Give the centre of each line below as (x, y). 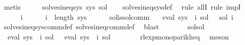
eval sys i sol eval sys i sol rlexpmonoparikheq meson (118, 36)
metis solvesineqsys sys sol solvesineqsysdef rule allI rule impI (122, 7)
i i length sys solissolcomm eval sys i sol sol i (127, 16)
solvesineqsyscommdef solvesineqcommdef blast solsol (104, 27)
